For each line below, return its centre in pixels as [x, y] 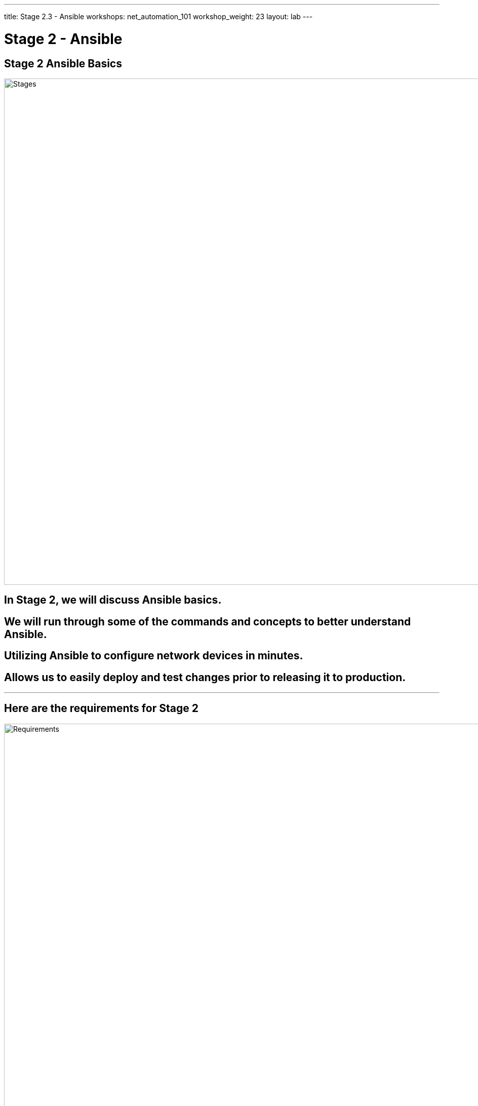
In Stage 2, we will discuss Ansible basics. [113, 600]
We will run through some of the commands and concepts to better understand [208, 621]
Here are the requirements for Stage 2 [101, 708]
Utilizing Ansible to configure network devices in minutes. [154, 656]
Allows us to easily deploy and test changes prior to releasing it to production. [205, 677]
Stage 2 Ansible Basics [63, 63]
